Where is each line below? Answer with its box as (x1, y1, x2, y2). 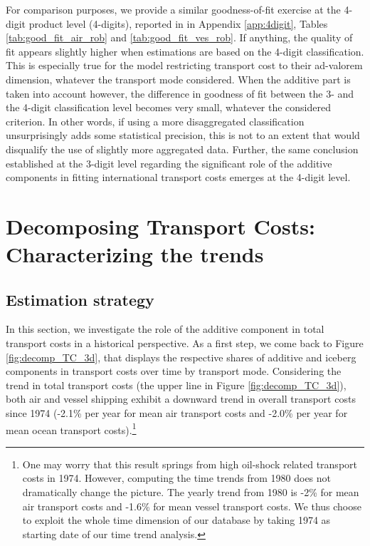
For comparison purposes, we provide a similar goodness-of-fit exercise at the (6, 2, 341, 16)
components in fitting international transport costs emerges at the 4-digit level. (6, 170, 351, 185)
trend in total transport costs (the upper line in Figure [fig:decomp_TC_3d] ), (6, 377, 347, 392)
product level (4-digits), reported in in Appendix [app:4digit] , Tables (28, 16, 328, 31)
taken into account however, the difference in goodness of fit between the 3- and (6, 86, 354, 101)
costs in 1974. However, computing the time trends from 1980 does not (22, 470, 332, 485)
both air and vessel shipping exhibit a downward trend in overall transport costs (6, 391, 356, 406)
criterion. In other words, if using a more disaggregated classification (6, 113, 305, 128)
